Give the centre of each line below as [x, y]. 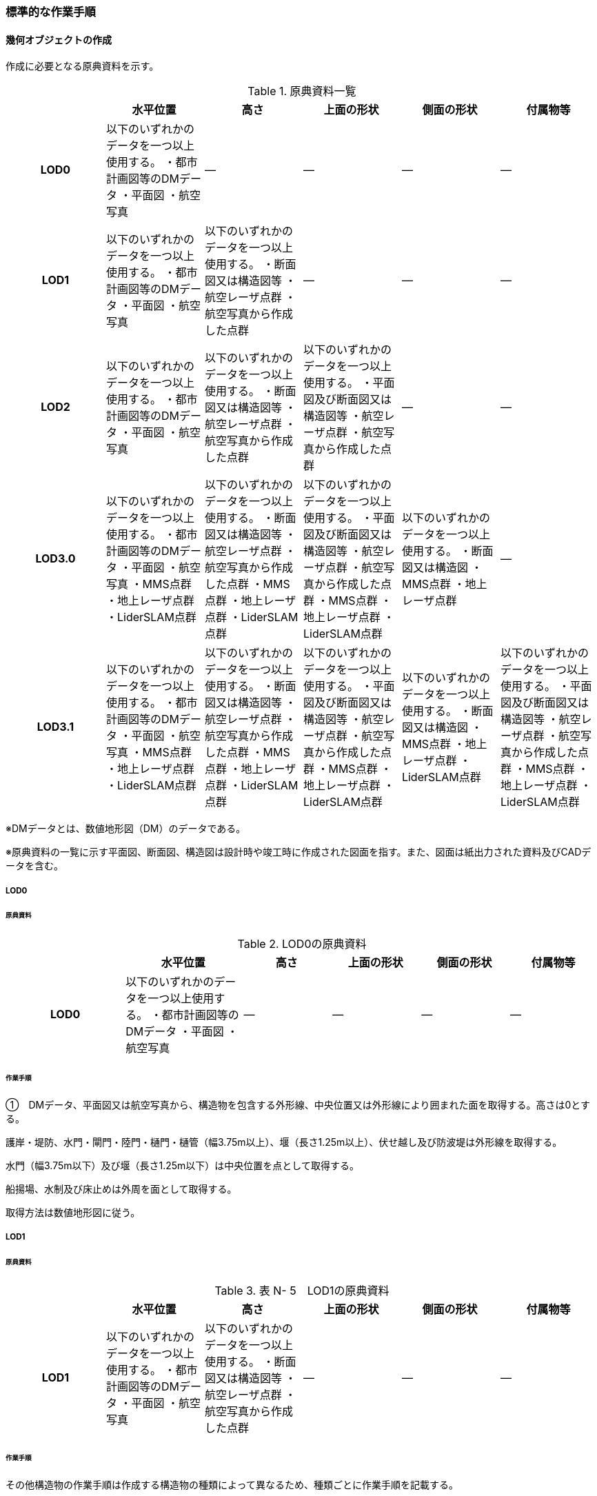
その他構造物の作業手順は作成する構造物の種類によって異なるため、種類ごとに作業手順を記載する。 [232, 1484]
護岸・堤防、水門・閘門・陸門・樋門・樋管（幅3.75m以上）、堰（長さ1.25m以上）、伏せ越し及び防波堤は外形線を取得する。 [284, 1142]
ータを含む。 [34, 866]
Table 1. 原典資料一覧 [302, 91]
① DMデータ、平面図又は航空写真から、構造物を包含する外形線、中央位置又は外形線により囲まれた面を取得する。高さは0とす [298, 1104]
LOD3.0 [55, 559]
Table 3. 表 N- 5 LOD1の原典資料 [302, 1291]
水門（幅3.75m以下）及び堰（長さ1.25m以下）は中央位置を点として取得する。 [182, 1165]
